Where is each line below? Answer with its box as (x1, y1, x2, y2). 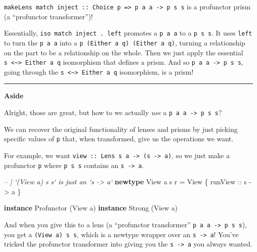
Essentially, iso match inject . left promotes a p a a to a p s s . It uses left (4, 28, 252, 38)
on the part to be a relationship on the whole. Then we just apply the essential (4, 47, 243, 57)
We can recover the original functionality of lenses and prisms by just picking (4, 124, 238, 134)
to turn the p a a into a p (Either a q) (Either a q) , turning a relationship (4, 37, 245, 47)
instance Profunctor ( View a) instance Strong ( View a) (4, 203, 178, 213)
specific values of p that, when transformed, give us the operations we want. (4, 133, 234, 144)
